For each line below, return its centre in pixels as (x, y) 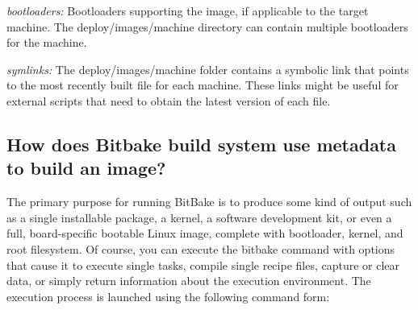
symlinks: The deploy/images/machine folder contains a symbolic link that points (208, 69)
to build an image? (86, 168)
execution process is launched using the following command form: (168, 296)
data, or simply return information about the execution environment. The (189, 281)
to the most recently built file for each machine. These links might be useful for (203, 85)
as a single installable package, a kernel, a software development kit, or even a (199, 217)
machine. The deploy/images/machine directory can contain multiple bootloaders (207, 26)
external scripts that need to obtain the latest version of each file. (169, 100)
